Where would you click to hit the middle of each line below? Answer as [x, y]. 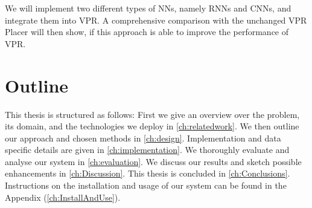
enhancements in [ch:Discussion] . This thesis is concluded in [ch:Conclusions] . [148, 173]
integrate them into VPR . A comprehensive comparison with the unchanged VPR [156, 20]
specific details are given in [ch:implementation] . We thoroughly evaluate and [147, 150]
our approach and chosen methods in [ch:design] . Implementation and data [143, 138]
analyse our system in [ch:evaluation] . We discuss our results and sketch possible [153, 161]
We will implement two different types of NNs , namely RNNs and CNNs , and [148, 8]
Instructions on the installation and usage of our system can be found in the [146, 185]
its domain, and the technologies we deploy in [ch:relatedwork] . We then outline [152, 126]
